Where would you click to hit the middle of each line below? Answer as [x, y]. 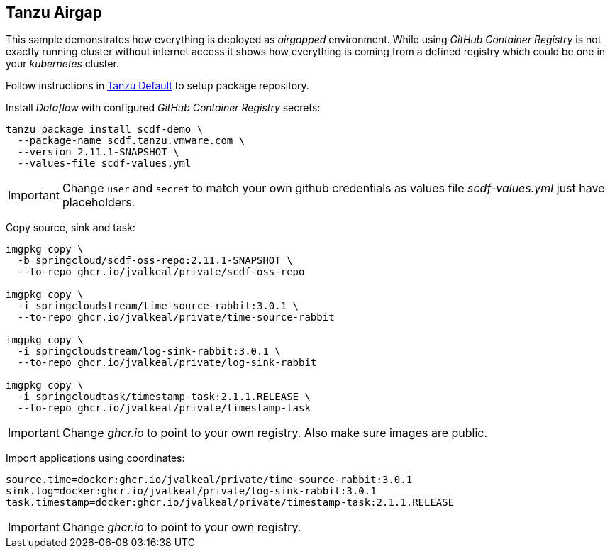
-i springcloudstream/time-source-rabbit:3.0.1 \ [158, 306]
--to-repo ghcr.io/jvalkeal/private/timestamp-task [164, 408]
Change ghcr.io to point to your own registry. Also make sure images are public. [275, 433]
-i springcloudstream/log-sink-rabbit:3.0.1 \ [149, 351]
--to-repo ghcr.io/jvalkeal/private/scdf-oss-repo [161, 272]
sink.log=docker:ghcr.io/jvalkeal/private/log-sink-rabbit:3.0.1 [191, 491]
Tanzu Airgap [54, 12]
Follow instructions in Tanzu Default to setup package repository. [157, 86]
